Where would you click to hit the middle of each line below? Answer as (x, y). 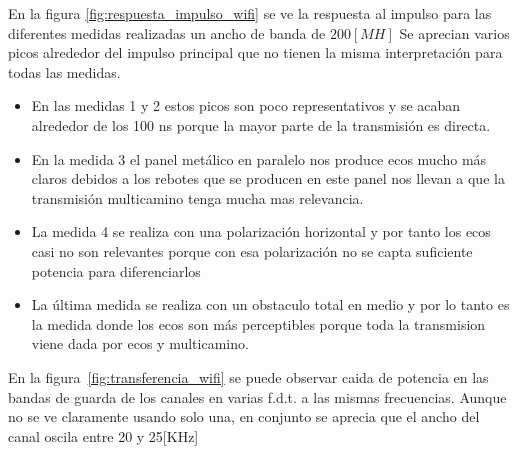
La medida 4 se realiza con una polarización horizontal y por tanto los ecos (261, 231)
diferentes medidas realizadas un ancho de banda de (167, 32)
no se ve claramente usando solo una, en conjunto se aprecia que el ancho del (244, 416)
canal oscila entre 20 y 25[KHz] (103, 435)
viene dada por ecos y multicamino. (140, 343)
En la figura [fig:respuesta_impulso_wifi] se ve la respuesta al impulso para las (250, 13)
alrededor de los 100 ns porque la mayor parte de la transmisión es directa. (261, 124)
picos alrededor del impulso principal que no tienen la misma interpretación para (255, 52)
